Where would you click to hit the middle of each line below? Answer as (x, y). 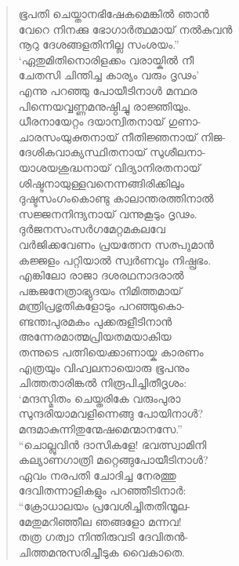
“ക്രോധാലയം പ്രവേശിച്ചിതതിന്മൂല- (104, 506)
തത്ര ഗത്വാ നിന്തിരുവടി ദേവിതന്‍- (103, 537)
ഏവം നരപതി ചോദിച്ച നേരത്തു (97, 475)
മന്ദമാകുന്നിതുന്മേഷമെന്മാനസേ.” (100, 429)
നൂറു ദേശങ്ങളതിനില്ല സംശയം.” (99, 44)
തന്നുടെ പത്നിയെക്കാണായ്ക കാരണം (111, 352)
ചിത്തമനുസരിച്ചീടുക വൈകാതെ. (101, 551)
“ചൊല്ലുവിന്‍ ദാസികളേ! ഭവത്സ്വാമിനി (112, 444)
